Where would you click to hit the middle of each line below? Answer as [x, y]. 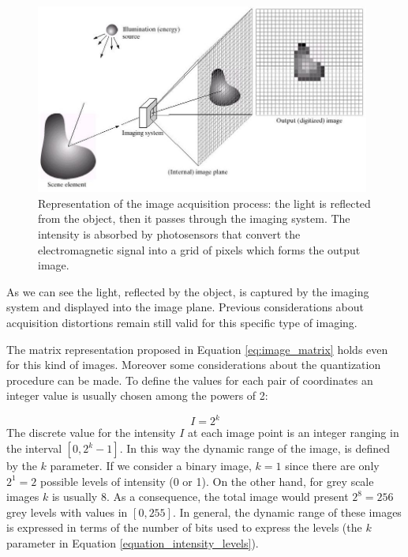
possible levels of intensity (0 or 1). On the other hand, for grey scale [207, 481]
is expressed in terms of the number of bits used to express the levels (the [184, 527]
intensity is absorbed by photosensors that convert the [169, 234]
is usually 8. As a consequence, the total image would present [200, 497]
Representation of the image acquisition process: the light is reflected [204, 203]
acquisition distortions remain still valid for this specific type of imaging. [182, 322]
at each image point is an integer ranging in [293, 433]
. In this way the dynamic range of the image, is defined [255, 448]
